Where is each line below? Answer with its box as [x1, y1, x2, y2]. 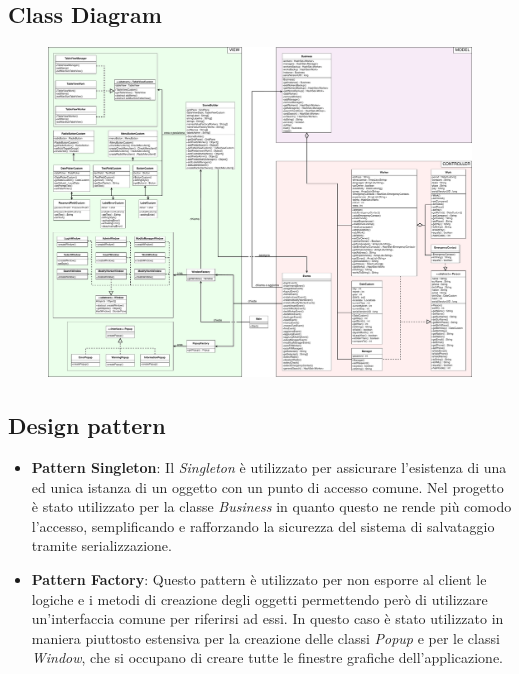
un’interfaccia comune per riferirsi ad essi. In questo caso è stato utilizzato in [31, 608, 504, 629]
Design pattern [8, 410, 166, 441]
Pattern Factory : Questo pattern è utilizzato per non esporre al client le [31, 568, 487, 589]
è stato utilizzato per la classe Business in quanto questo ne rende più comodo [31, 496, 512, 517]
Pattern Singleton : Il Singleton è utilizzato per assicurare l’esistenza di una [31, 457, 507, 477]
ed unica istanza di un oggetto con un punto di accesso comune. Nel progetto [31, 476, 504, 497]
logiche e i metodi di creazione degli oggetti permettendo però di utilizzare [31, 588, 488, 609]
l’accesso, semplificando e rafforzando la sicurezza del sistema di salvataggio [31, 515, 495, 536]
